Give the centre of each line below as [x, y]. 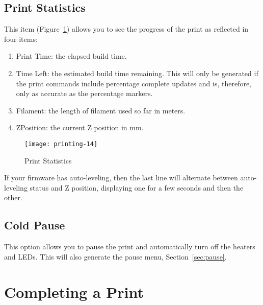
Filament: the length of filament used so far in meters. [101, 110]
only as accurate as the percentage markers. [84, 93]
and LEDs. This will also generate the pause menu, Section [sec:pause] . [115, 256]
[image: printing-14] [61, 144]
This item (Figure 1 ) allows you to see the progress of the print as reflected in [126, 29]
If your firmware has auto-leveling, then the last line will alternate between [121, 178]
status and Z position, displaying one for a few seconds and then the [137, 187]
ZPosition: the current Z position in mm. [80, 127]
